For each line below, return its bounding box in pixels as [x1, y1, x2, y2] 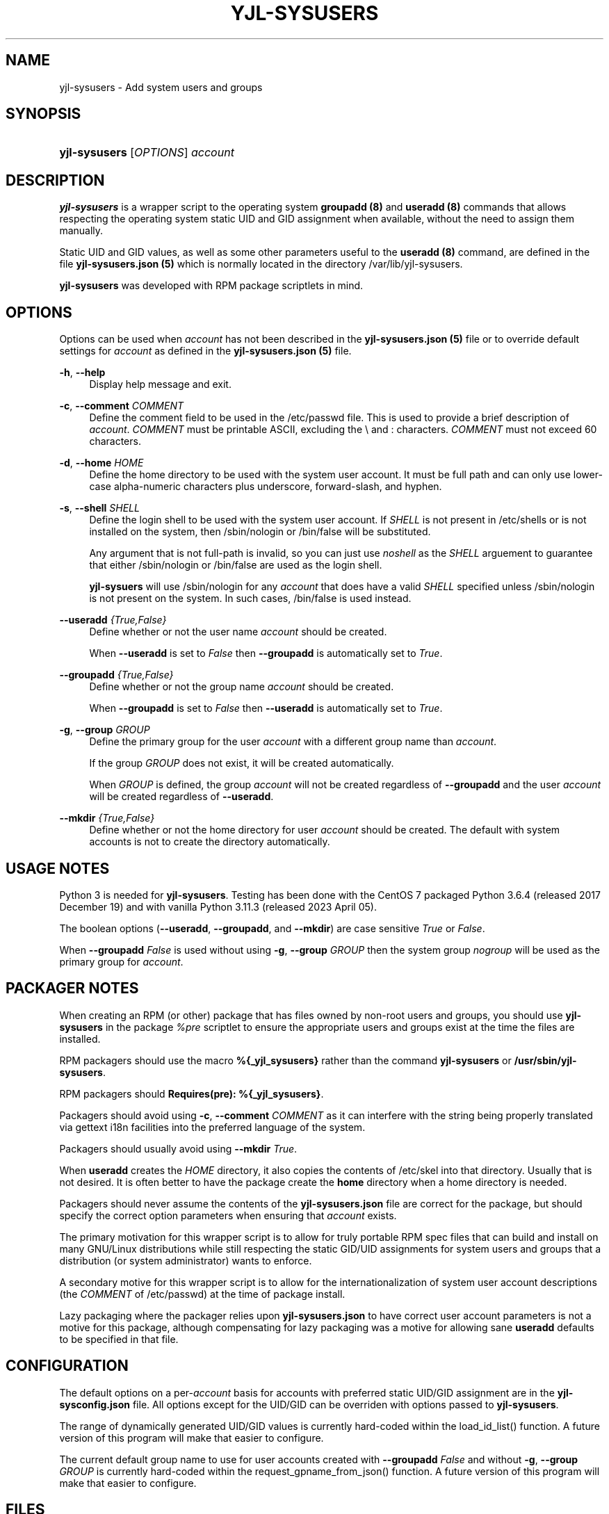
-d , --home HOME [59, 457, 144, 469]
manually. [59, 225, 104, 237]
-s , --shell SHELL [59, 502, 140, 514]
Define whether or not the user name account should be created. [89, 626, 387, 638]
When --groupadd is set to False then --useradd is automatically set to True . [89, 702, 443, 715]
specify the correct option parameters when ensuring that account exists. [59, 1209, 397, 1221]
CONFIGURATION [6, 1357, 129, 1375]
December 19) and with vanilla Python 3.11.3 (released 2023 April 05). [59, 900, 377, 913]
